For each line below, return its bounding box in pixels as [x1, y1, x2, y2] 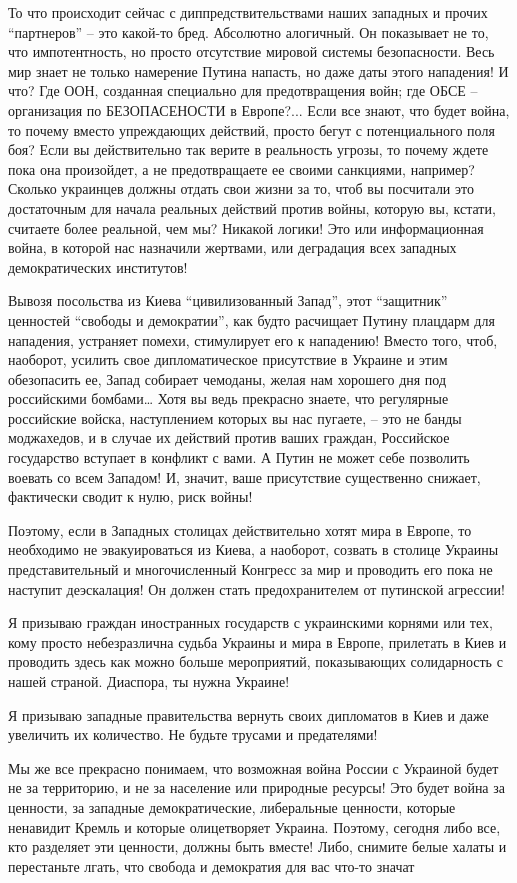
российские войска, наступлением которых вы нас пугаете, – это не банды [8, 407, 462, 428]
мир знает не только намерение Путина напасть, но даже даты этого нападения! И [8, 60, 509, 81]
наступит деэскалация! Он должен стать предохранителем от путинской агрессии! [8, 578, 505, 599]
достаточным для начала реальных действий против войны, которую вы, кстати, [8, 197, 496, 218]
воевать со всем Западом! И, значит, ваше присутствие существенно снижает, [8, 466, 481, 487]
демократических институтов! [8, 256, 188, 277]
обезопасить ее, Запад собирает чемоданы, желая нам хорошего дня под [8, 368, 447, 389]
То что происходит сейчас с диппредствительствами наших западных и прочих [8, 2, 488, 22]
